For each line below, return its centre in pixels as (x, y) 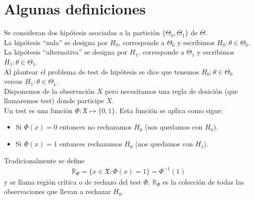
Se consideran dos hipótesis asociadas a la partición (82, 33)
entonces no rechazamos (96, 127)
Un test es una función (38, 110)
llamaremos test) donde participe (54, 100)
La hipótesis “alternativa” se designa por (66, 52)
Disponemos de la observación (49, 91)
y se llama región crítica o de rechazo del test (73, 181)
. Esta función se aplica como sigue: (169, 110)
